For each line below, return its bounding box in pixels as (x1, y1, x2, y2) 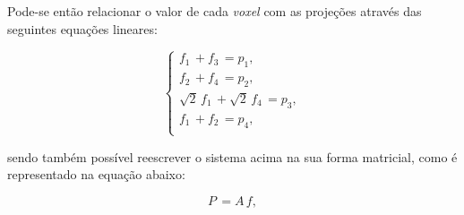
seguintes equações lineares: (7, 19, 158, 38)
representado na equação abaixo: (7, 165, 185, 184)
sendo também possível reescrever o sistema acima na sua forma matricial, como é (7, 147, 458, 166)
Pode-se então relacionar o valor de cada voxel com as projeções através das (7, 2, 422, 20)
